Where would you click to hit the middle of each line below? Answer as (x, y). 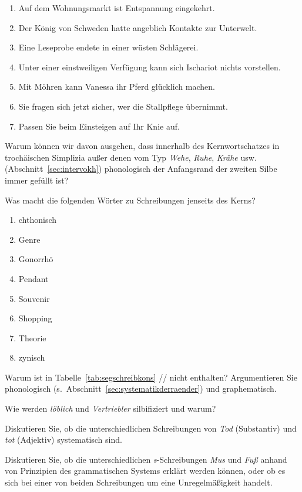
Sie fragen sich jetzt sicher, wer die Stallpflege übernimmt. (123, 106)
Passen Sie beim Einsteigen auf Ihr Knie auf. (99, 126)
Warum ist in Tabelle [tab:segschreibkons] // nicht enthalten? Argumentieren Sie (151, 377)
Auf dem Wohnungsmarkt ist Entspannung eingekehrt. (117, 8)
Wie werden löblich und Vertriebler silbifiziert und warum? (110, 408)
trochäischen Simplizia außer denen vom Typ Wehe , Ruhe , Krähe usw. (131, 157)
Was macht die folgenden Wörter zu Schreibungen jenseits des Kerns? (130, 200)
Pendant (33, 278)
